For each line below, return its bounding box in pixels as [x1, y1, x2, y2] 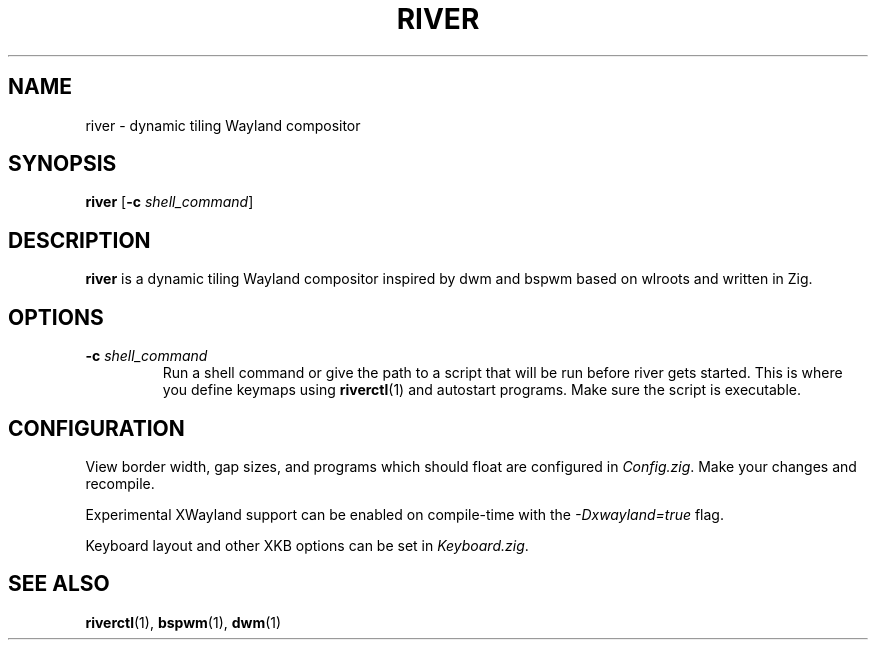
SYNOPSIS [8, 151, 117, 177]
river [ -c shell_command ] [85, 193, 254, 211]
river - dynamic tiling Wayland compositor [85, 116, 361, 134]
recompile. [85, 474, 155, 492]
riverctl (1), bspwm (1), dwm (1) [85, 613, 282, 631]
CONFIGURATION [8, 415, 185, 441]
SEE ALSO [8, 571, 110, 597]
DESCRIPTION [8, 227, 151, 253]
